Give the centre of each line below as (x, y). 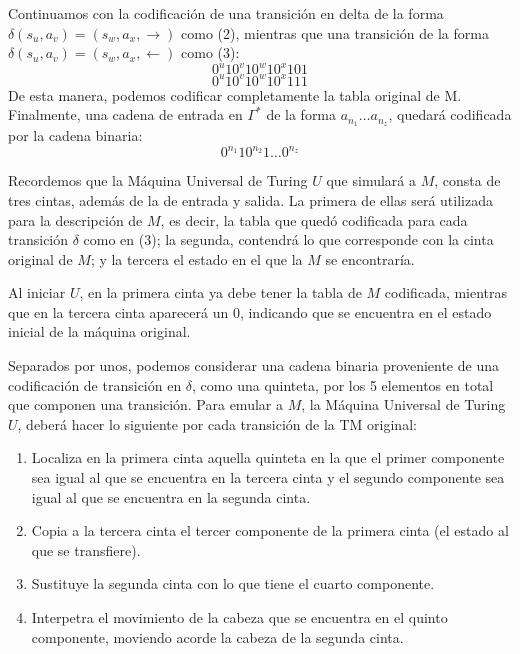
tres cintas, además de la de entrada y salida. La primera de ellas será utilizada (250, 199)
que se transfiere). (86, 549)
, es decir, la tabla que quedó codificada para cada (314, 219)
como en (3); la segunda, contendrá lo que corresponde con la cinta (288, 239)
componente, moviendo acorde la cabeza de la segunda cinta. (217, 636)
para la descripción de (75, 219)
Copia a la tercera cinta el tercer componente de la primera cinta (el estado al (270, 530)
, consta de (467, 180)
